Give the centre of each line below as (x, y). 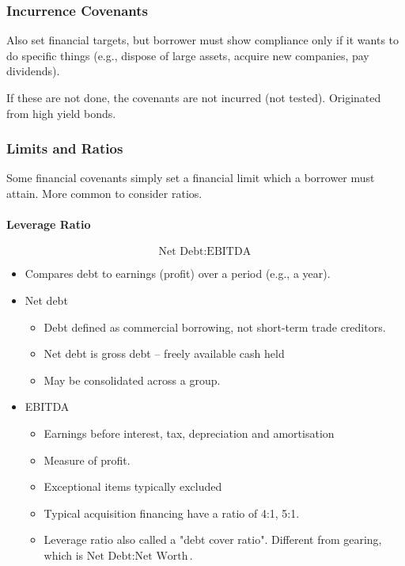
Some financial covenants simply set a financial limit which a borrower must (191, 178)
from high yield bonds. (61, 113)
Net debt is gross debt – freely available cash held (164, 353)
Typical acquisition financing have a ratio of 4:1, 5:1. (172, 513)
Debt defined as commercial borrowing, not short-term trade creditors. (215, 327)
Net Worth (161, 556)
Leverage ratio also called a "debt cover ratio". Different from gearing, (213, 539)
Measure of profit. (87, 460)
